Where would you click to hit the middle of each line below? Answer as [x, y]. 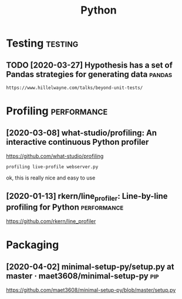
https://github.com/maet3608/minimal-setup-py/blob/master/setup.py [91, 290]
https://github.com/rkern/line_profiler [51, 221]
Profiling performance [57, 111]
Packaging [33, 245]
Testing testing [42, 43]
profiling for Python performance [65, 207]
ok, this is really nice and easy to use [51, 178]
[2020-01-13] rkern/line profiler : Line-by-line [87, 197]
